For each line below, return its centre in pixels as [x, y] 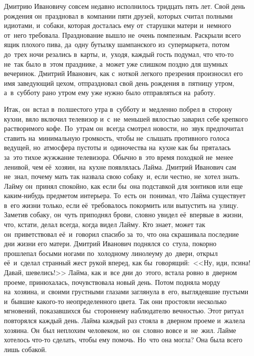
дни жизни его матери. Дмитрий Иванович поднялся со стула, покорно [110, 243]
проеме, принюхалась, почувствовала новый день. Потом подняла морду [112, 282]
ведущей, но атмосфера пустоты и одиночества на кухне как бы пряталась [117, 147]
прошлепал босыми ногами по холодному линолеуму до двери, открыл [111, 253]
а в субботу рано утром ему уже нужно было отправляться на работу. [110, 92]
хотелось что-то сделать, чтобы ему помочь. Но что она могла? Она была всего [123, 340]
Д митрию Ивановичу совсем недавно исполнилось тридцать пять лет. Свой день [125, 6]
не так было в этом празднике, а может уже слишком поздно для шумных [116, 64]
